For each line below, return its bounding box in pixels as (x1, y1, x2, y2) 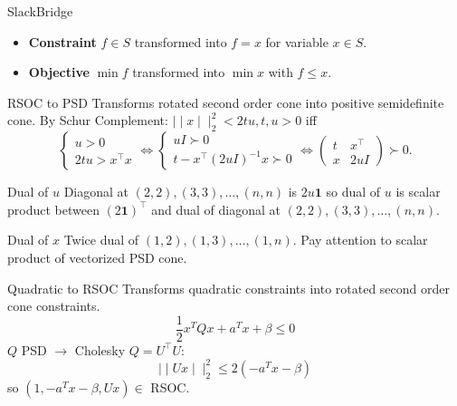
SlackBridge (7, 2, 73, 20)
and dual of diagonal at (151, 199, 281, 218)
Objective (28, 63, 90, 82)
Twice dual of (63, 230, 139, 249)
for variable (265, 32, 328, 51)
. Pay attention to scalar (292, 230, 428, 249)
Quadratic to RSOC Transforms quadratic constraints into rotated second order (7, 278, 450, 297)
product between (7, 199, 100, 218)
